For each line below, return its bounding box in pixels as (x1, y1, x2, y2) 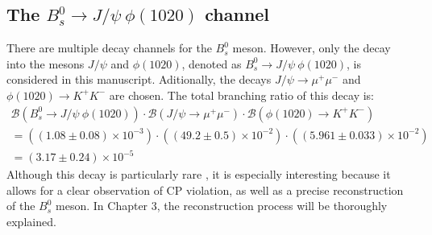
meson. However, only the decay (232, 39, 391, 56)
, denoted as (181, 55, 242, 72)
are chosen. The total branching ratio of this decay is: (109, 86, 374, 103)
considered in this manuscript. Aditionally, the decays (6, 71, 272, 88)
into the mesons (6, 55, 85, 72)
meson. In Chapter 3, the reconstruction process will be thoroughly (56, 197, 388, 214)
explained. (6, 212, 56, 229)
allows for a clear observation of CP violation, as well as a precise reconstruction (6, 181, 404, 198)
